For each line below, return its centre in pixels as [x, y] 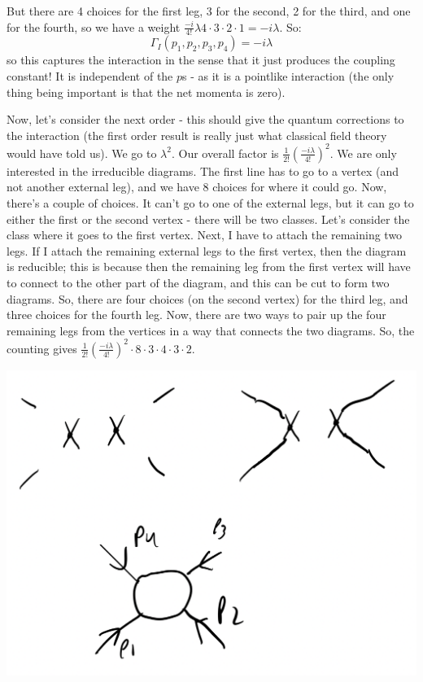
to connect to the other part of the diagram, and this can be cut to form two [198, 283]
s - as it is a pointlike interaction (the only [288, 76]
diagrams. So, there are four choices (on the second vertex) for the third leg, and [207, 298]
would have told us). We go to [82, 153]
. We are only [363, 153]
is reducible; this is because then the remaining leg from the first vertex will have [209, 267]
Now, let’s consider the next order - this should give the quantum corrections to [205, 119]
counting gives [42, 348]
